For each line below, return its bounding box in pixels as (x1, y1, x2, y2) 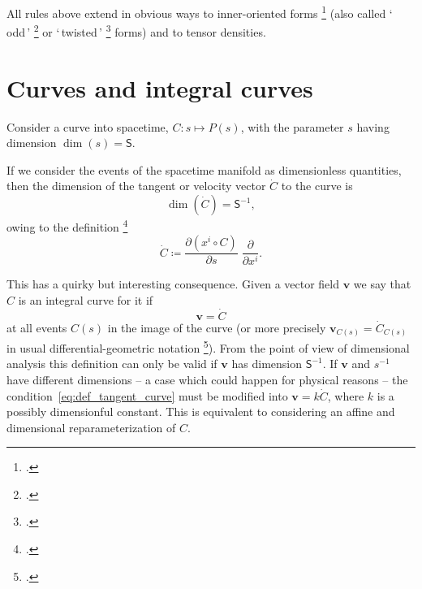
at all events (6, 318, 67, 336)
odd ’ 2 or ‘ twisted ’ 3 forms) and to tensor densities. (6, 21, 266, 40)
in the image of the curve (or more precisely (107, 318, 326, 336)
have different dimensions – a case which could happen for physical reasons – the (6, 370, 408, 388)
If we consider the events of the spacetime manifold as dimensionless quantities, (6, 161, 402, 178)
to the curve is (281, 177, 353, 194)
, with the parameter (240, 118, 344, 135)
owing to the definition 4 (6, 216, 128, 235)
